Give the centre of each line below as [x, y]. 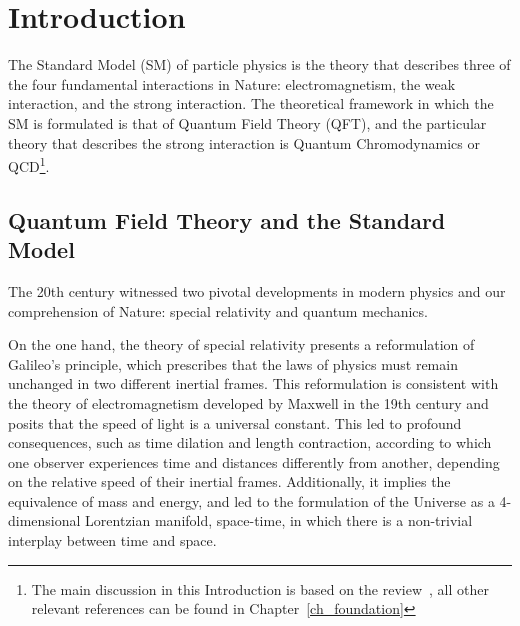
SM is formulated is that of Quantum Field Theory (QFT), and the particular [247, 122]
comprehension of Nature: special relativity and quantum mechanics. [218, 310]
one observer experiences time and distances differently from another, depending [254, 461]
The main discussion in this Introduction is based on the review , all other [260, 588]
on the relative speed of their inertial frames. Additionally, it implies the [229, 481]
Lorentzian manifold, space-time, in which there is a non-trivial [279, 520]
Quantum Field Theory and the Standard [227, 219]
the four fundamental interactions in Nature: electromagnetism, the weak [232, 83]
